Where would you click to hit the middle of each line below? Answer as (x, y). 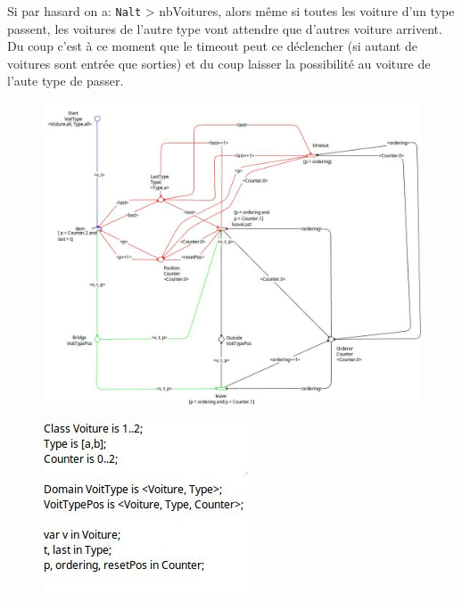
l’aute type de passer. (66, 81)
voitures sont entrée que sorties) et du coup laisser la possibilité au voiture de (219, 63)
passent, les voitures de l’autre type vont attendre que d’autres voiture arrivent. (225, 28)
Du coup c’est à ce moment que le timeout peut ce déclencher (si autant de (212, 46)
